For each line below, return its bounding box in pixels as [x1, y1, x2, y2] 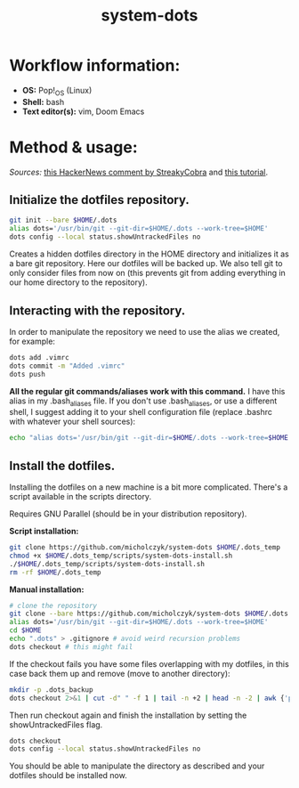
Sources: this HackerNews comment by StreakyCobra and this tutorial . [9, 167, 269, 177]
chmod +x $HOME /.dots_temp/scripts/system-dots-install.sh [9, 551, 233, 560]
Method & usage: [9, 137, 138, 157]
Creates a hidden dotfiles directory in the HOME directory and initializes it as [9, 248, 289, 259]
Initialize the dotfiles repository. [9, 192, 190, 207]
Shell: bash [21, 96, 65, 107]
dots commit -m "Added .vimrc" [9, 362, 125, 370]
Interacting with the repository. [9, 303, 186, 318]
